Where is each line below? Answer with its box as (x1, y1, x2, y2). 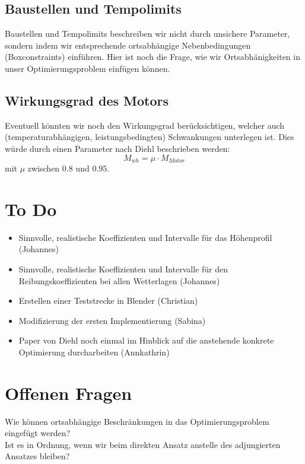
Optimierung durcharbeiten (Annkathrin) (18, 345, 170, 358)
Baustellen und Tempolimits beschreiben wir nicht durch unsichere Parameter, (5, 27, 290, 40)
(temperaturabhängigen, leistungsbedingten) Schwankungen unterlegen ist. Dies (5, 131, 294, 143)
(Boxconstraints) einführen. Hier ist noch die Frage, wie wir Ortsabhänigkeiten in (5, 50, 300, 63)
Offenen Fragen (5, 380, 132, 405)
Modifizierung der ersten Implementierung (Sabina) (18, 314, 206, 326)
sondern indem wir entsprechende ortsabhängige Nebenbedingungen (5, 39, 251, 51)
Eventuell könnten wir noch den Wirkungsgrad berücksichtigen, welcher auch (5, 119, 285, 131)
